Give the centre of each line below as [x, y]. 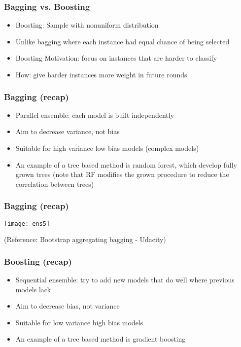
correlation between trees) [55, 184]
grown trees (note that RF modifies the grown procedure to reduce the [122, 174]
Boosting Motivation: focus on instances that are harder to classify [116, 58]
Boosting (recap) [38, 261]
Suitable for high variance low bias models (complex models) [107, 148]
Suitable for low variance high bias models [79, 322]
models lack [33, 289]
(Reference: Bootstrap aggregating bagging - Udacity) [85, 239]
